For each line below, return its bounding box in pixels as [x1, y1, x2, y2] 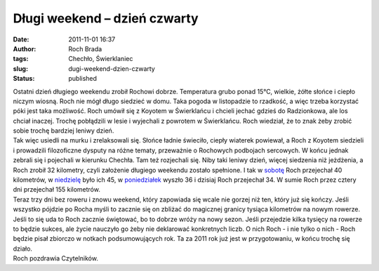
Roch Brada [68, 44, 102, 53]
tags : [13, 55, 29, 63]
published [68, 74, 98, 83]
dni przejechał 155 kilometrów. [13, 185, 101, 194]
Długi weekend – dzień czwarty [13, 11, 199, 26]
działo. [13, 244, 33, 253]
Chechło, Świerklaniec [68, 55, 133, 63]
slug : [13, 64, 28, 73]
